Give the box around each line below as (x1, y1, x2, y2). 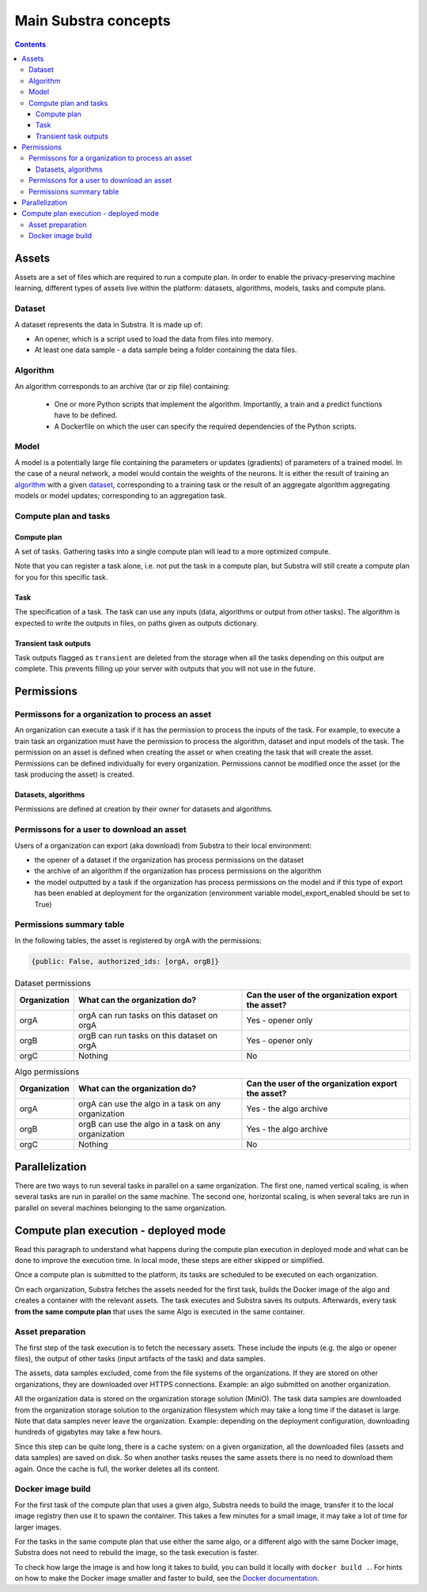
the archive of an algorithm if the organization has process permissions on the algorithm (34, 866, 322, 875)
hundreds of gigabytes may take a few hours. (14, 1428, 162, 1437)
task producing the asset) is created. (14, 770, 134, 779)
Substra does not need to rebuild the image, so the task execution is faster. (14, 1548, 259, 1557)
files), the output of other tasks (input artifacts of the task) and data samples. (14, 1354, 266, 1363)
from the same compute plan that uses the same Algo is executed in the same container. (14, 1306, 305, 1316)
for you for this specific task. (14, 572, 108, 581)
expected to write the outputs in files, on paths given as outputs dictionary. (14, 618, 259, 628)
